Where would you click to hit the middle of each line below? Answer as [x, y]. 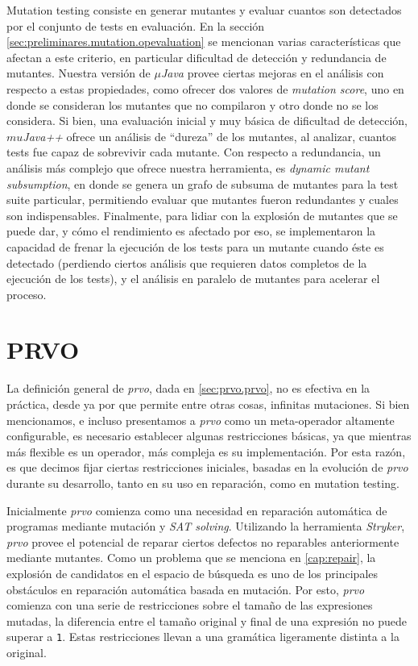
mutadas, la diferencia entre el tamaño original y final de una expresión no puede [207, 620]
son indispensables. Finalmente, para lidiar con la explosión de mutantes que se [202, 215]
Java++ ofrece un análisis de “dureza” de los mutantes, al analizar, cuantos [210, 136]
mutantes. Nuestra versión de [79, 73]
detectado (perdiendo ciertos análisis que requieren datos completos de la [187, 262]
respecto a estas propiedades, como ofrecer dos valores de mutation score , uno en [205, 88]
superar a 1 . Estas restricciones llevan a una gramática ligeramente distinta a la [203, 637]
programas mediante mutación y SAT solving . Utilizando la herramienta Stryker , [206, 526]
